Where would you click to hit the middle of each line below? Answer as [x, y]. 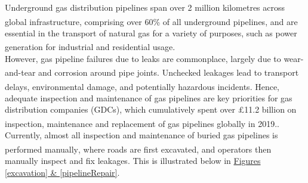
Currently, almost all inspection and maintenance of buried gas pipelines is [141, 135]
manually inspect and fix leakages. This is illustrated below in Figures [133, 161]
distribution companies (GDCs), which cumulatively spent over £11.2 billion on [151, 109]
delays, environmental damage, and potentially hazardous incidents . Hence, [142, 86]
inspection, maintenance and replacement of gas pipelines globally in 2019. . [142, 123]
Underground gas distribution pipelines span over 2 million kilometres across [145, 7]
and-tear [20, 72]
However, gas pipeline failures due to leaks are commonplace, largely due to [143, 58]
